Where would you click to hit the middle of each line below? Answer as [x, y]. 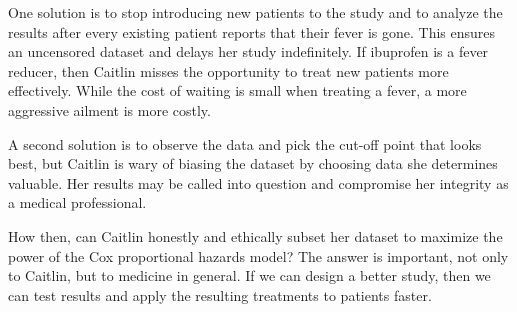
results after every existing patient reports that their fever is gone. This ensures [252, 31]
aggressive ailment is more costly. [109, 109]
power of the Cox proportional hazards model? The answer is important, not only [258, 255]
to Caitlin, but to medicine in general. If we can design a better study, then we [249, 275]
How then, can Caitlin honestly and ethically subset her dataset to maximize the [255, 235]
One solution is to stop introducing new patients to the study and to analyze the [255, 12]
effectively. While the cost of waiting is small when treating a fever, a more [237, 90]
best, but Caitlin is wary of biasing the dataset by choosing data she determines [253, 163]
